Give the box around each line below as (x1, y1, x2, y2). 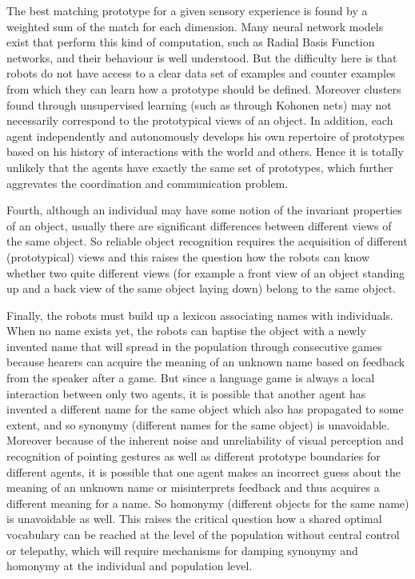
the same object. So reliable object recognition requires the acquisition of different (6, 233, 408, 250)
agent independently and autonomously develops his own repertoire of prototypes (6, 127, 405, 144)
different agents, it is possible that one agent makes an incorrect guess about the (6, 463, 401, 480)
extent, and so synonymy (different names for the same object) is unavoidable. (6, 416, 390, 433)
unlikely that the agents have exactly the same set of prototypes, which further (6, 158, 393, 175)
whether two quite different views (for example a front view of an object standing (6, 264, 405, 281)
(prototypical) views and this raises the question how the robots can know (6, 248, 370, 265)
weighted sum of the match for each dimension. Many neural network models (6, 18, 384, 34)
